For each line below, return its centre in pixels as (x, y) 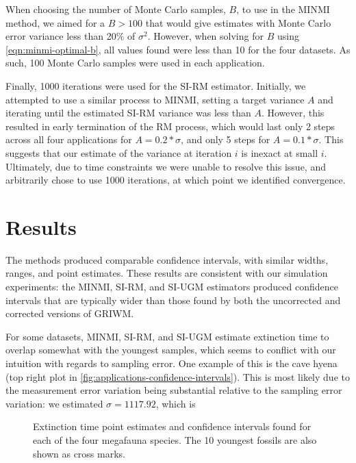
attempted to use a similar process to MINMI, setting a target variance (155, 99)
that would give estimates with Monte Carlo (238, 22)
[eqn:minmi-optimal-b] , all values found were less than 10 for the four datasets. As (178, 49)
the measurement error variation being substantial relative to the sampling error (174, 390)
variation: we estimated (54, 403)
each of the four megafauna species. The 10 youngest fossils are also (175, 439)
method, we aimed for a (55, 22)
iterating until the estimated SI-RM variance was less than (128, 113)
